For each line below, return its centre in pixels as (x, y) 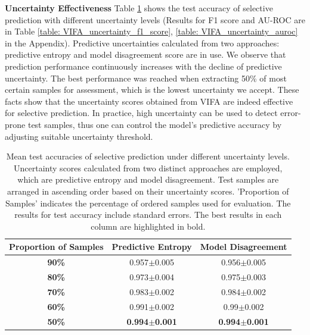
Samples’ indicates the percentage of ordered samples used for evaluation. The (148, 203)
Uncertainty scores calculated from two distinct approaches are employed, (148, 167)
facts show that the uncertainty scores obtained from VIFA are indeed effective (149, 101)
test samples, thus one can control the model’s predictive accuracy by (155, 124)
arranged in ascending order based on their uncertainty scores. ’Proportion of (148, 191)
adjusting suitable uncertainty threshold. (79, 136)
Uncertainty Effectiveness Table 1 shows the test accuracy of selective (139, 8)
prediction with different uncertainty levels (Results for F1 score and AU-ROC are (155, 19)
